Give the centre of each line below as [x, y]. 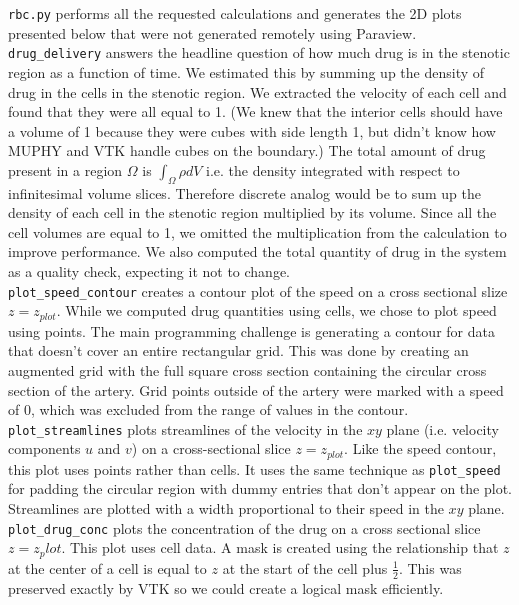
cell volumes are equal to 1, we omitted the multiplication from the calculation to [257, 231]
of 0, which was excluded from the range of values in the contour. [208, 409]
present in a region [65, 169]
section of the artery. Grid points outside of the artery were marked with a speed [256, 389]
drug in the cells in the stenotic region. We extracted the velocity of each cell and [257, 91]
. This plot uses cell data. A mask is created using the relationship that [280, 547]
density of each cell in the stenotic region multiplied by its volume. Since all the [252, 212]
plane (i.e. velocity [442, 428]
